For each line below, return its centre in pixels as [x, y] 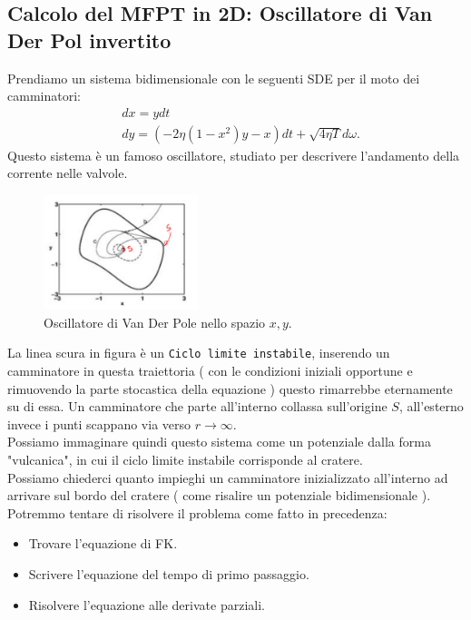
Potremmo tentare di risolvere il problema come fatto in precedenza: [197, 512]
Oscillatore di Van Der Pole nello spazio [155, 322]
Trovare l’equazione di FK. [103, 543]
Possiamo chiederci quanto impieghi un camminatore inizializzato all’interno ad [228, 477]
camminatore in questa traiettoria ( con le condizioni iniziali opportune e [210, 371]
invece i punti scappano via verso [99, 423]
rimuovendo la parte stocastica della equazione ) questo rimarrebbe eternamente [230, 388]
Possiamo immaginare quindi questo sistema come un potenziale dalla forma [219, 442]
